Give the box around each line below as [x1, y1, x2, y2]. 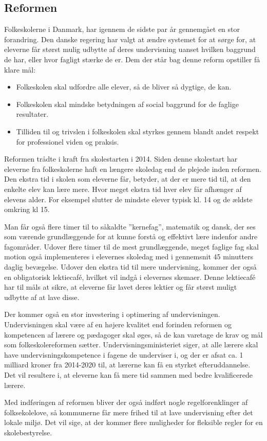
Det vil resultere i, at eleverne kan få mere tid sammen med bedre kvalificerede [4, 369, 253, 380]
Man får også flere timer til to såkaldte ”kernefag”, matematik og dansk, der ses [4, 221, 256, 232]
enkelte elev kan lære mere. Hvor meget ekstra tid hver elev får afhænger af [4, 183, 242, 194]
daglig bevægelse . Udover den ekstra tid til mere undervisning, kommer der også [4, 261, 257, 272]
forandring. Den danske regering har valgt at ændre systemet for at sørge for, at [4, 33, 256, 44]
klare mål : [4, 64, 36, 75]
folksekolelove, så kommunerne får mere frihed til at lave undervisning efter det [4, 407, 253, 417]
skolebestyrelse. [4, 427, 52, 437]
